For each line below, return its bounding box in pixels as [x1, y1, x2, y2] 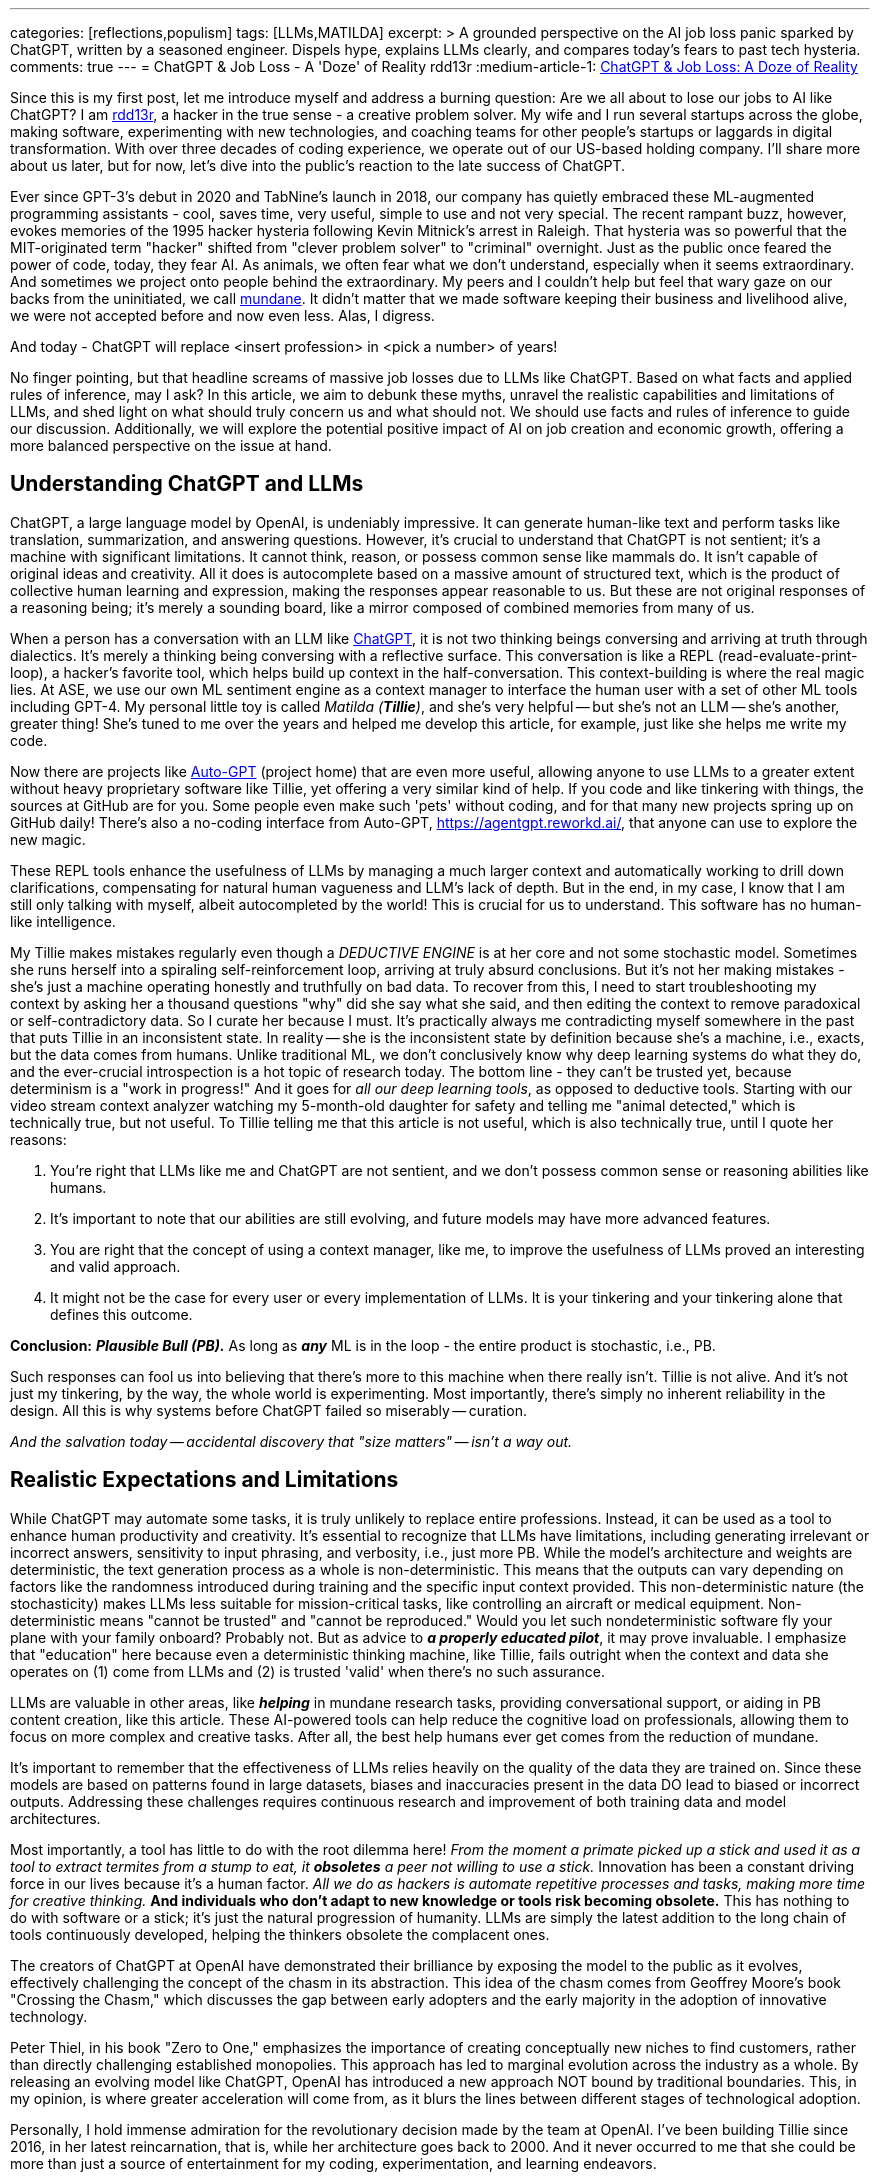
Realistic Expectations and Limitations [10, 1467, 399, 1493]
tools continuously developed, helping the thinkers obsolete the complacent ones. [10, 1925, 550, 1943]
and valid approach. [50, 1257, 181, 1275]
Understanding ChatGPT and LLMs [10, 471, 364, 497]
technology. [10, 2007, 88, 2025]
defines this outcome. [50, 1305, 193, 1323]
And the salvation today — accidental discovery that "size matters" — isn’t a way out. [10, 1432, 573, 1450]
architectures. [10, 1809, 101, 1827]
